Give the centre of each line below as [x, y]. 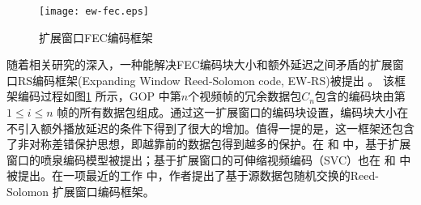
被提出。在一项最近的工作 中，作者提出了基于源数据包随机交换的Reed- [193, 175]
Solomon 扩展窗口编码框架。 [81, 191]
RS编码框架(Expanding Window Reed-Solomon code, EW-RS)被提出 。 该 [206, 80]
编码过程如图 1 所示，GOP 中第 [99, 96]
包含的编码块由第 [360, 96]
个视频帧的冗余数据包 [245, 96]
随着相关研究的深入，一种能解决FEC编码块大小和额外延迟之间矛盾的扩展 [200, 64]
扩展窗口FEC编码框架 [96, 37]
